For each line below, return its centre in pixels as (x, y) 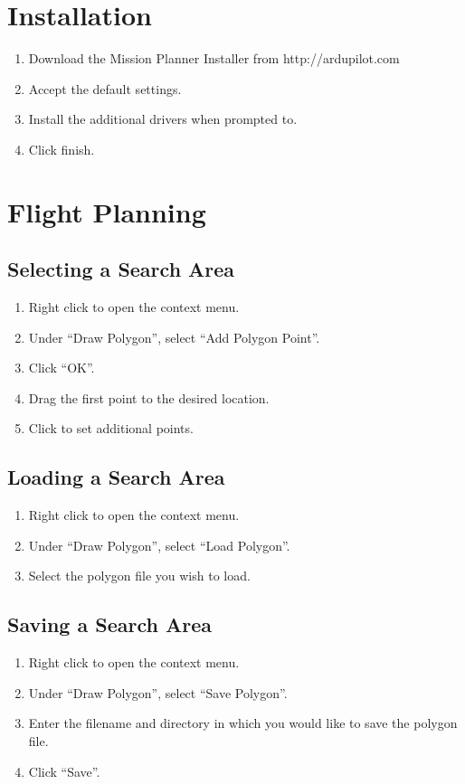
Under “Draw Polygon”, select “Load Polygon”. (159, 545)
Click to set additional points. (111, 428)
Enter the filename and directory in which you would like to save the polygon (243, 723)
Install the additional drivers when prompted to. (163, 119)
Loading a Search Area (116, 477)
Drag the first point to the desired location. (149, 397)
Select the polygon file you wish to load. (139, 576)
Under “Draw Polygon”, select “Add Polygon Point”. (174, 337)
